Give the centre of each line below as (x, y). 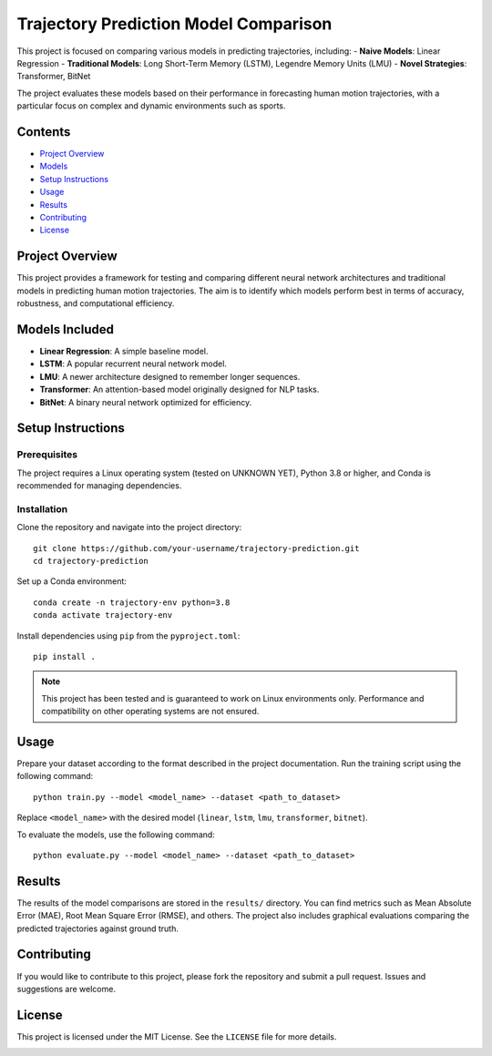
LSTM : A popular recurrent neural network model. (133, 364)
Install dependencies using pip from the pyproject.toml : (128, 636)
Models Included (65, 329)
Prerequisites (47, 455)
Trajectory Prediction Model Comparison (174, 24)
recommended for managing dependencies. (99, 486)
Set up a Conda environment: (72, 581)
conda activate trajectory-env (103, 615)
